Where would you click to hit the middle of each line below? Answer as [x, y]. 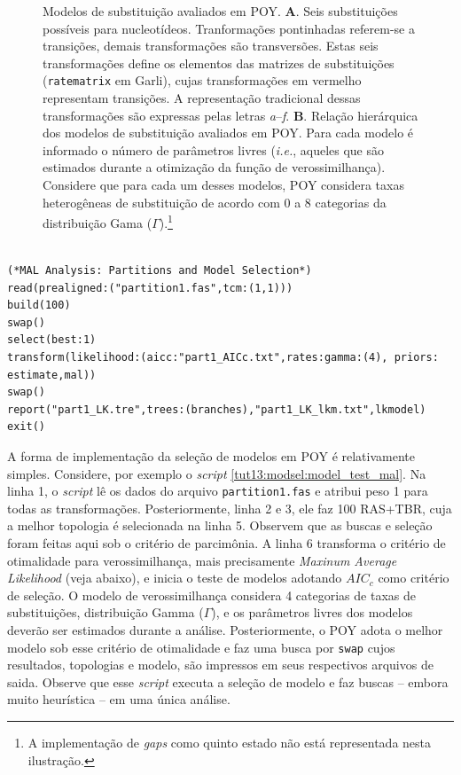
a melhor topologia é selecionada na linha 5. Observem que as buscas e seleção [220, 525]
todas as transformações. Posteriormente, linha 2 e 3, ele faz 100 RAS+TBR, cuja [230, 508]
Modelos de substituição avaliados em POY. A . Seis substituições [220, 11]
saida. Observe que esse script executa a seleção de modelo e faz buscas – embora [228, 681]
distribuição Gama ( [98, 222]
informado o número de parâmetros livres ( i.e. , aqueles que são [214, 149]
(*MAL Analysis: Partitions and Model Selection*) [160, 271]
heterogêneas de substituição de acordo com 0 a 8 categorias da [215, 202]
